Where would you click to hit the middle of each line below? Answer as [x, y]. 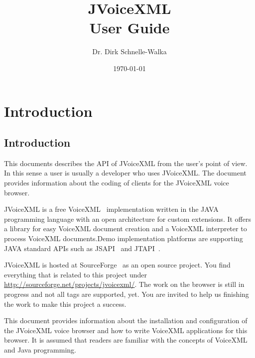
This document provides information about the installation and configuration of [126, 320]
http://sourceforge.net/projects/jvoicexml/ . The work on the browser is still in [124, 284]
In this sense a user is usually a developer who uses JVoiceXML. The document [125, 173]
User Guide [129, 28]
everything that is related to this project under [75, 274]
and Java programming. [40, 349]
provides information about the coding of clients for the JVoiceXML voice [117, 183]
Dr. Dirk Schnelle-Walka [129, 51]
